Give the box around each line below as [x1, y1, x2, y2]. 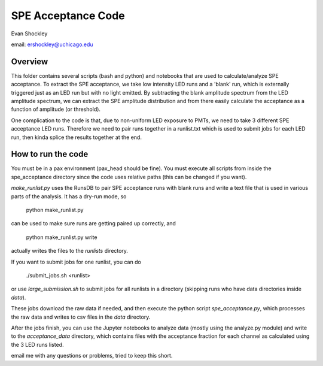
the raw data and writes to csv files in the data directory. [11, 313, 151, 320]
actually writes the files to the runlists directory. [11, 247, 129, 255]
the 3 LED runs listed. [11, 341, 64, 348]
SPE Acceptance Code [11, 9, 125, 22]
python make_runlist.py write [26, 234, 97, 241]
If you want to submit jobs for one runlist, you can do [11, 258, 142, 265]
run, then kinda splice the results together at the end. [11, 134, 142, 141]
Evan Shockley [11, 30, 48, 37]
